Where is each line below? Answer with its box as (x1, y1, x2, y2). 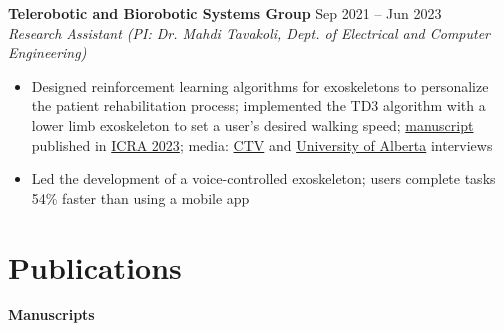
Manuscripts (8, 304, 95, 325)
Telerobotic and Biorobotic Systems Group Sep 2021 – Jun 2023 (8, 3, 442, 23)
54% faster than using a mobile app (31, 187, 250, 208)
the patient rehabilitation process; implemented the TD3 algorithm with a (31, 95, 486, 116)
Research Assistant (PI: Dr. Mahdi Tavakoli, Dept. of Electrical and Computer (8, 22, 491, 43)
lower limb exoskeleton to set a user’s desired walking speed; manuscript (31, 114, 474, 135)
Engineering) (8, 42, 87, 63)
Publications (8, 246, 182, 287)
